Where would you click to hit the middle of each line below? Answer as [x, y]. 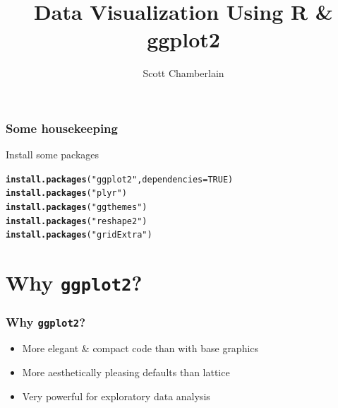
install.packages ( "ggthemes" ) [77, 208]
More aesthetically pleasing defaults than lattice [126, 372]
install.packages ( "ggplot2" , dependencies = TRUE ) [120, 179]
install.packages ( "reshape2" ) [77, 221]
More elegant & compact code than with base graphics [140, 348]
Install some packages [53, 155]
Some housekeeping [62, 128]
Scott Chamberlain [183, 73]
